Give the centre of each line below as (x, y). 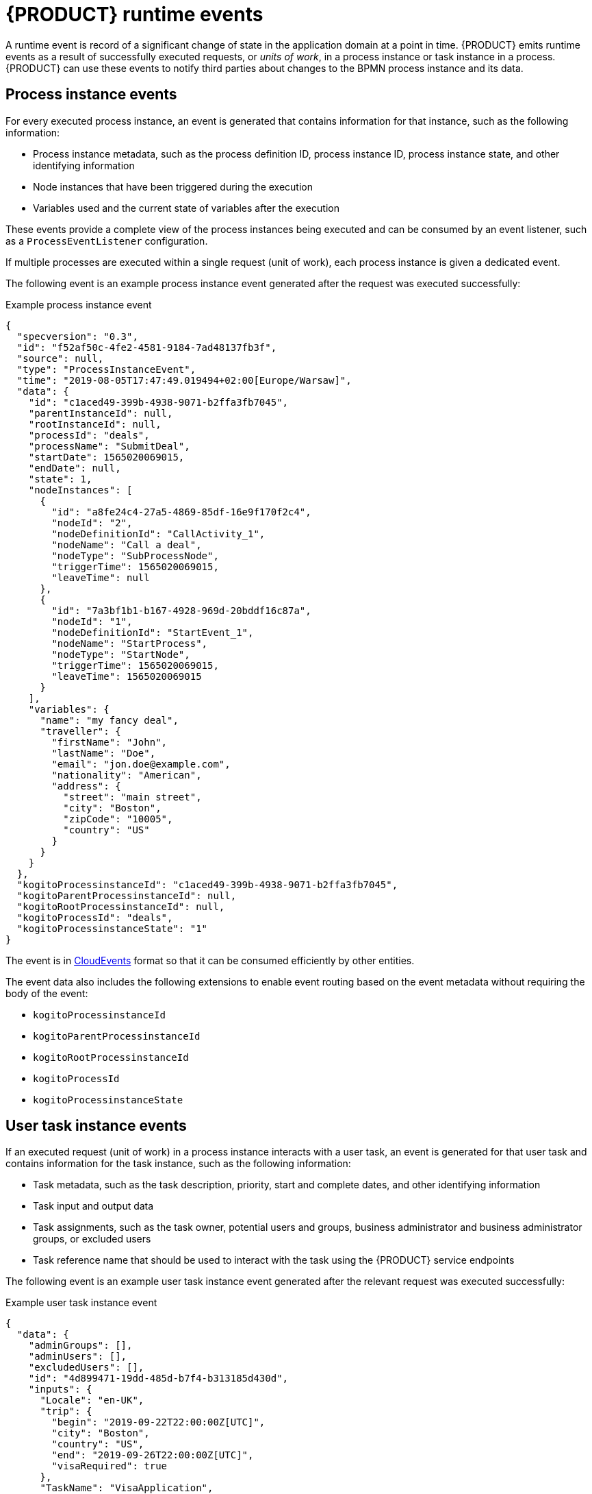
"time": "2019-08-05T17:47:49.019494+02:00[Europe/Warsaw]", (184, 380)
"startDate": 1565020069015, (106, 457)
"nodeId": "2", (92, 523)
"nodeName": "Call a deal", (127, 544)
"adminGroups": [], (80, 1346)
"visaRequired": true (110, 1466)
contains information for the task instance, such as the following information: (178, 1164)
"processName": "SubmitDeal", (109, 446)
